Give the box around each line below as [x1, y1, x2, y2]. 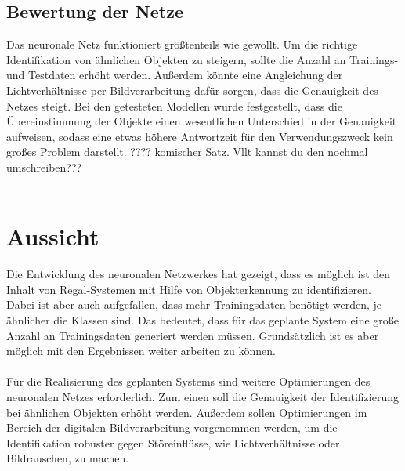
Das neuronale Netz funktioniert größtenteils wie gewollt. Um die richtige [6, 36, 358, 53]
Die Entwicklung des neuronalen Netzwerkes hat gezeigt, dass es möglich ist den [6, 266, 391, 282]
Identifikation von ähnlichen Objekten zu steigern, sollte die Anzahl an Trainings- [6, 51, 399, 67]
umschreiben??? [6, 158, 82, 175]
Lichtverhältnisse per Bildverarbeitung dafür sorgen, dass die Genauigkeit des [6, 82, 378, 98]
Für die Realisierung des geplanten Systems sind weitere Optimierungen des [6, 373, 371, 389]
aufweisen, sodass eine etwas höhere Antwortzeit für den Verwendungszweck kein [6, 128, 393, 144]
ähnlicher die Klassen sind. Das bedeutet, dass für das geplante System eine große [6, 312, 400, 328]
